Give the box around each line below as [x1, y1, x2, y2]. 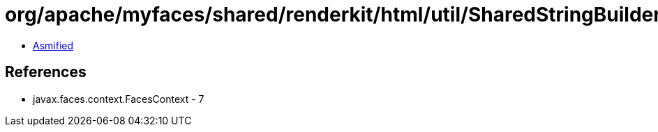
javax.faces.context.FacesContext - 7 [33, 92, 204, 105]
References [5, 63, 87, 81]
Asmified [33, 39, 74, 51]
